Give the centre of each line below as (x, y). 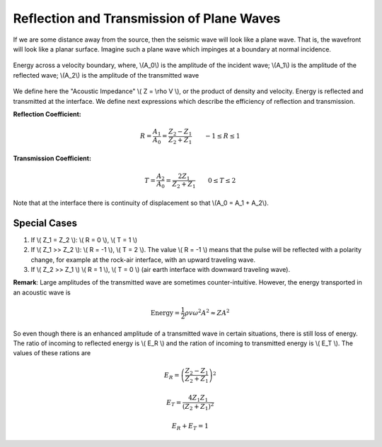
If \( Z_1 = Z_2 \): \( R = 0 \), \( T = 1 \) (84, 239)
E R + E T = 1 (190, 427)
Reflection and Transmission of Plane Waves (147, 18)
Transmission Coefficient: (52, 158)
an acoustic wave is (42, 292)
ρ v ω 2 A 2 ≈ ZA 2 (207, 312)
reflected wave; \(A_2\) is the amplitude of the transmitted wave (106, 75)
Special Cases (45, 223)
